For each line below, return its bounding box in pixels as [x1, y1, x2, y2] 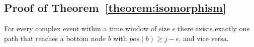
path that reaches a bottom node [4, 33, 106, 43]
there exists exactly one [177, 23, 250, 33]
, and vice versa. [179, 33, 229, 43]
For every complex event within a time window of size [4, 23, 170, 33]
